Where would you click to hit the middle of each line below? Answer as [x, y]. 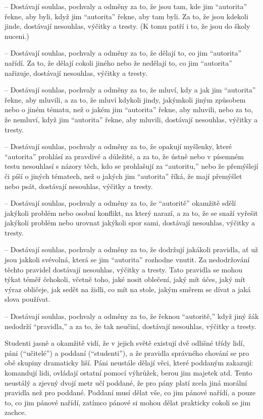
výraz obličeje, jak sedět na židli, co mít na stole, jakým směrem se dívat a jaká [128, 289]
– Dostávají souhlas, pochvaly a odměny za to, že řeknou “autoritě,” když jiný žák [132, 316]
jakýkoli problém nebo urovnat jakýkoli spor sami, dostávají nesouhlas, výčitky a [130, 223]
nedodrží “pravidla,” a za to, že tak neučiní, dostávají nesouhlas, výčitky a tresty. [130, 326]
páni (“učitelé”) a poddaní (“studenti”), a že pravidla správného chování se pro [127, 353]
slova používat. [28, 299]
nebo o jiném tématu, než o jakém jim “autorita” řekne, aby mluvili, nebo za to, [129, 109]
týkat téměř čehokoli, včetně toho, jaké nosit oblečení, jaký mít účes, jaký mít [125, 279]
